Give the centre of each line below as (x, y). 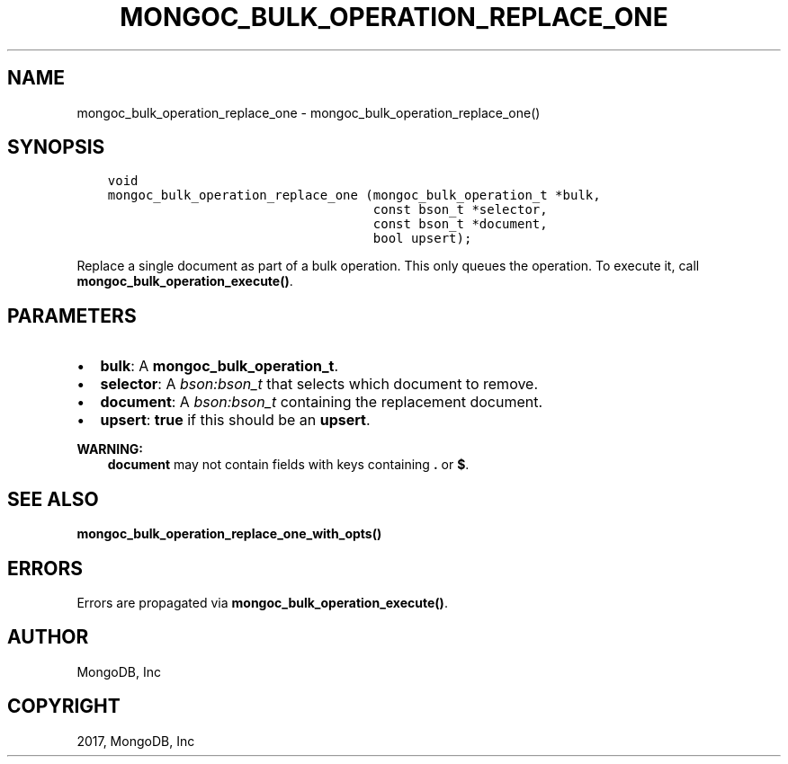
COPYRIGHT (64, 706)
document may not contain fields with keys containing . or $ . (288, 465)
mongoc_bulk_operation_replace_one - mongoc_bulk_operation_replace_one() (309, 112)
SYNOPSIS (56, 147)
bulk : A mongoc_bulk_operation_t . (219, 366)
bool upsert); (422, 239)
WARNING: (110, 449)
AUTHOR (48, 637)
